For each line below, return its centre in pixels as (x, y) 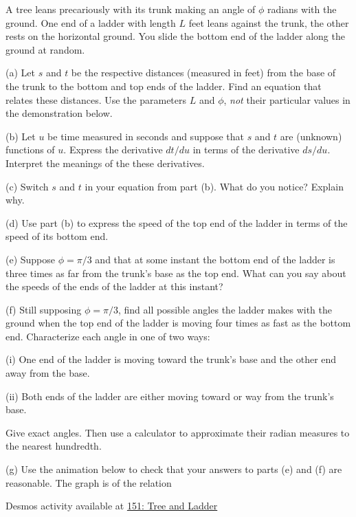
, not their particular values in (287, 99)
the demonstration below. (59, 113)
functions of (30, 150)
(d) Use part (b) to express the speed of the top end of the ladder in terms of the (177, 222)
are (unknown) (311, 136)
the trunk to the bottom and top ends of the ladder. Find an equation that (164, 86)
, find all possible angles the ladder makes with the (225, 309)
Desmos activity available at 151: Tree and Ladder (112, 506)
